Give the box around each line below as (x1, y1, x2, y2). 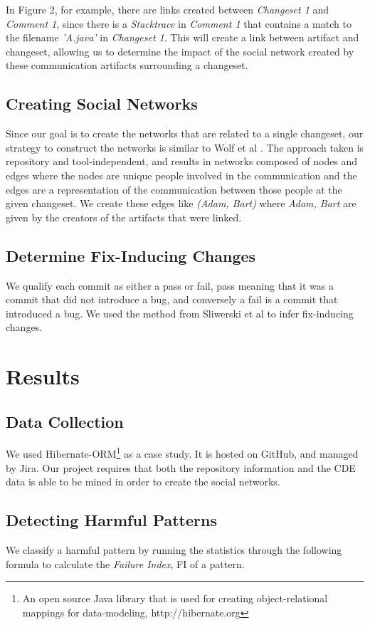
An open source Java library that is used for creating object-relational (22, 591, 328, 606)
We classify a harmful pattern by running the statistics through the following (6, 542, 342, 557)
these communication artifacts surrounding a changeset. (6, 58, 248, 73)
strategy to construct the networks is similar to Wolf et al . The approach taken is (6, 140, 364, 154)
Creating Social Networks (6, 93, 198, 115)
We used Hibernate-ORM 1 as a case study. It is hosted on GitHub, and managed (6, 444, 359, 461)
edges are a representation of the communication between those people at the (6, 182, 342, 196)
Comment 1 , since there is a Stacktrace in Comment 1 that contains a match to (6, 16, 351, 31)
